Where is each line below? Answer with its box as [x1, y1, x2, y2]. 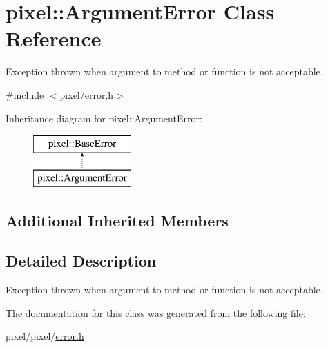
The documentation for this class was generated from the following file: [6, 305, 306, 320]
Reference [6, 24, 102, 52]
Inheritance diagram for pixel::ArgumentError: [6, 110, 202, 125]
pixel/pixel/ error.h [6, 329, 84, 343]
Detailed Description [6, 250, 157, 271]
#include [6, 87, 44, 101]
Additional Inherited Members [6, 209, 229, 231]
